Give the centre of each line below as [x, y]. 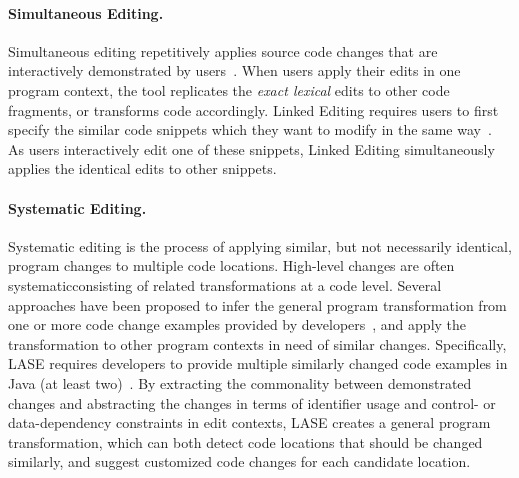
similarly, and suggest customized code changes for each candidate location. [239, 461]
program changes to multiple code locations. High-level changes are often [231, 265]
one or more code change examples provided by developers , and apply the [237, 324]
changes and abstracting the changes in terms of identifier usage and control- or [252, 402]
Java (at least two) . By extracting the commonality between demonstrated [240, 382]
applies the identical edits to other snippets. [142, 168]
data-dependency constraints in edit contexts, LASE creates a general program [249, 422]
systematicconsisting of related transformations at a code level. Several [225, 284]
